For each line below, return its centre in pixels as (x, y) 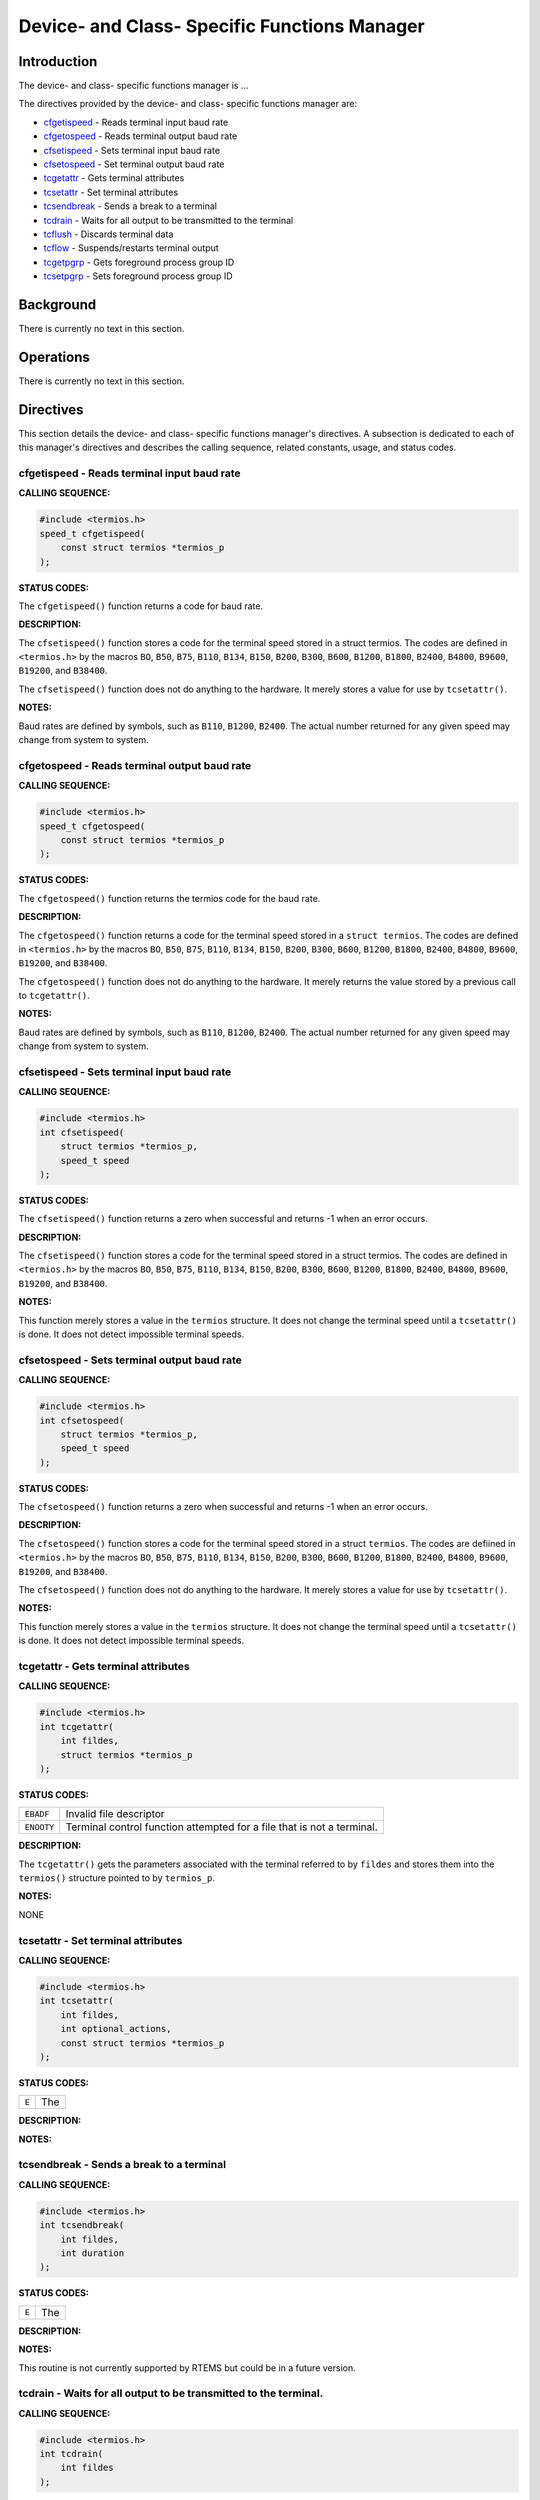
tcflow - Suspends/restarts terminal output (131, 248)
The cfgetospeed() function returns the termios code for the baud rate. (169, 898)
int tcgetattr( (76, 1726)
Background (57, 304)
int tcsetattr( (76, 2001)
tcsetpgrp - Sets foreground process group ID (138, 276)
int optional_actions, (116, 2029)
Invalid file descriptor (115, 1814)
